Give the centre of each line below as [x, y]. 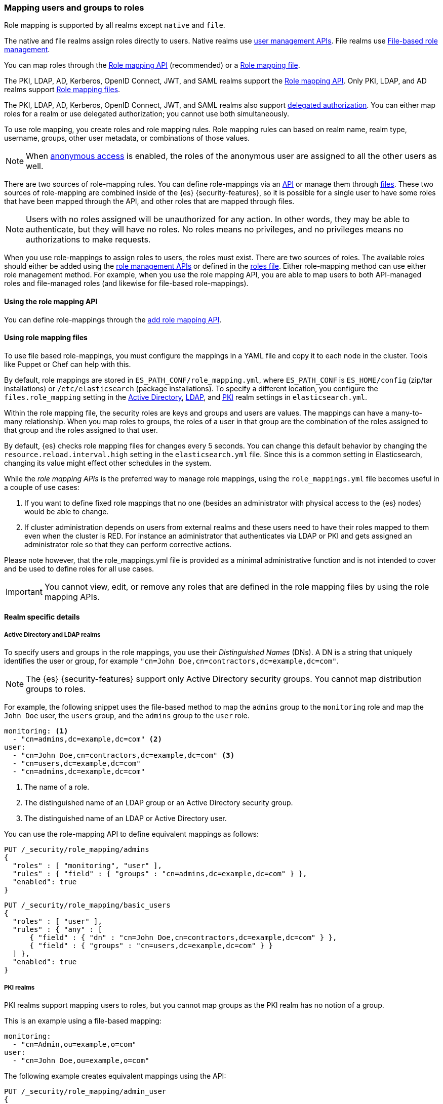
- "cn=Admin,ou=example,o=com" [74, 1044]
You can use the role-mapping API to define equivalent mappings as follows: [132, 834]
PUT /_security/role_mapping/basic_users [87, 905]
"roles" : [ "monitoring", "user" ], [87, 866]
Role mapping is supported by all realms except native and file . [115, 25]
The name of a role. [57, 787]
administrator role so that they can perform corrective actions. [128, 544]
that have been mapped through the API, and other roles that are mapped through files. [149, 201]
